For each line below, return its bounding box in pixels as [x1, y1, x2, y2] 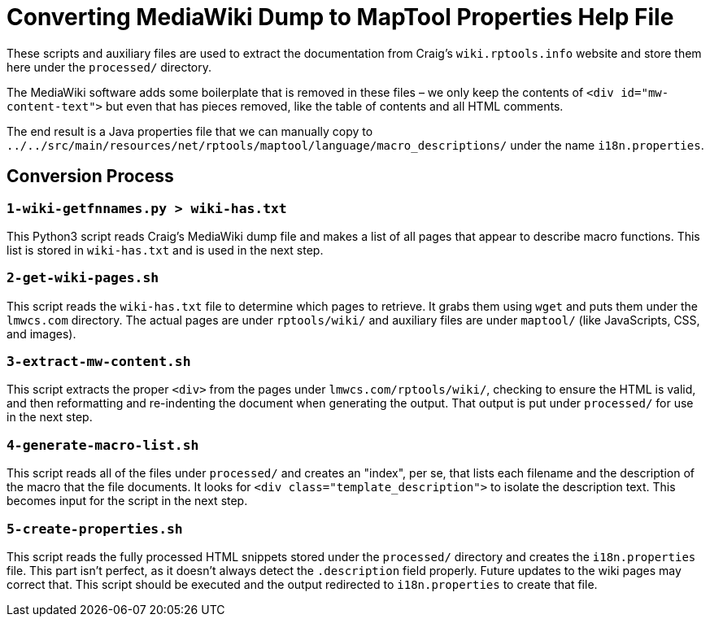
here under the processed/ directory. [7, 59, 212, 74]
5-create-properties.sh [7, 521, 183, 537]
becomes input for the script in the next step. [7, 494, 248, 508]
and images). [7, 326, 76, 341]
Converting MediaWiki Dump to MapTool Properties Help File [7, 3, 674, 31]
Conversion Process [7, 166, 174, 187]
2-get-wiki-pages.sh [7, 270, 159, 286]
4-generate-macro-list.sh [7, 437, 199, 453]
